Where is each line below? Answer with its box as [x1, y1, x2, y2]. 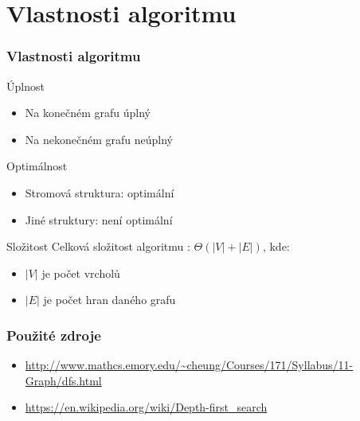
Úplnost [6, 77, 45, 94]
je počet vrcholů [41, 264, 120, 281]
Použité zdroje [6, 325, 101, 345]
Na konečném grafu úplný [25, 104, 151, 121]
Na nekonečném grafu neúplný [25, 131, 173, 147]
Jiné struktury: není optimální [25, 211, 173, 228]
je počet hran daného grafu [43, 291, 176, 308]
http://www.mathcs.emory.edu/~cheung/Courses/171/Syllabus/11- [25, 357, 354, 373]
